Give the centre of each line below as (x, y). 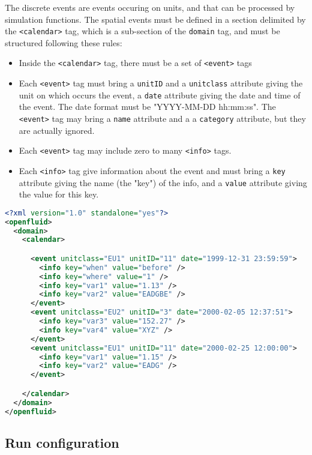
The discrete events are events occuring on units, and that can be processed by (150, 7)
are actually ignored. (57, 130)
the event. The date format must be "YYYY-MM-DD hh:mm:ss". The (147, 107)
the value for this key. (59, 194)
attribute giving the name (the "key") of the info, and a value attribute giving (163, 182)
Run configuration (62, 442)
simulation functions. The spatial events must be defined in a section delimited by (155, 19)
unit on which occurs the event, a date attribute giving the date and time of (160, 95)
